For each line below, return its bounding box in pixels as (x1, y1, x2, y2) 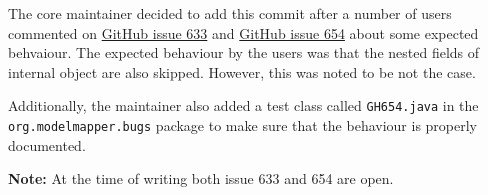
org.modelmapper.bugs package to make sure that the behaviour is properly (8, 115, 477, 136)
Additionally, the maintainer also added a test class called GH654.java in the (8, 95, 479, 116)
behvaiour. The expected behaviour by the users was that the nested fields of (8, 42, 480, 63)
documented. (8, 134, 86, 155)
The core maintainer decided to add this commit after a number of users (8, 3, 452, 23)
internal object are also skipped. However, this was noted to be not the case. (8, 61, 476, 82)
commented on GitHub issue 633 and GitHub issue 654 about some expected (8, 22, 479, 43)
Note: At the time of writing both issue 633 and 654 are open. (8, 168, 394, 189)
